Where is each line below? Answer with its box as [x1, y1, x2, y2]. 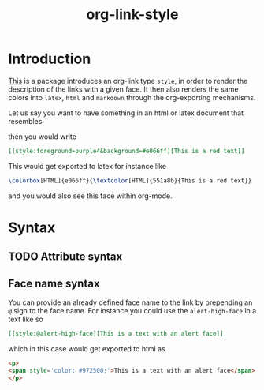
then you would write [8, 132, 77, 141]
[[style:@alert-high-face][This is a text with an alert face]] [8, 330, 224, 338]
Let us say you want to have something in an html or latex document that [8, 108, 244, 118]
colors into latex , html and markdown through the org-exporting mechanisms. [8, 92, 256, 102]
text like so [8, 314, 43, 324]
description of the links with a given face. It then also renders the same [8, 84, 239, 94]
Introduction [8, 50, 91, 68]
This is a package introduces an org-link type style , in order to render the [8, 76, 248, 85]
